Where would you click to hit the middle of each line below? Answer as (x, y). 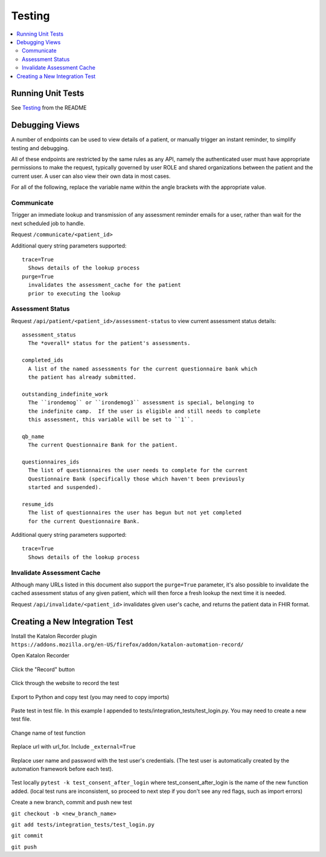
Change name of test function (48, 733)
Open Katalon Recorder (40, 655)
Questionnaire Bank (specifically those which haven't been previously (136, 479)
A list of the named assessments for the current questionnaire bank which (143, 369)
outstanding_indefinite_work (65, 394)
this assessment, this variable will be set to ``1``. (111, 419)
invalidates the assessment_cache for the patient (104, 285)
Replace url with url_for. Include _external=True (73, 747)
